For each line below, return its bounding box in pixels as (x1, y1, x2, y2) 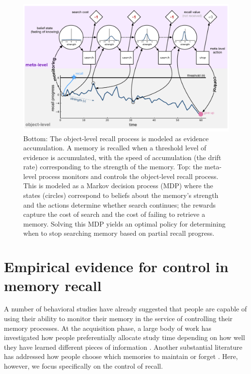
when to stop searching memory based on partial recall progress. (23, 228, 215, 238)
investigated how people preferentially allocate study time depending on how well (4, 332, 245, 342)
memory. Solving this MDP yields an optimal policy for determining (23, 218, 226, 228)
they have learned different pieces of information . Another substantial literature (4, 341, 243, 352)
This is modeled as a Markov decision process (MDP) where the (23, 180, 213, 191)
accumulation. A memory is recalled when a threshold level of (23, 143, 206, 153)
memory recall (4, 276, 102, 295)
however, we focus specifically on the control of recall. (4, 360, 163, 371)
